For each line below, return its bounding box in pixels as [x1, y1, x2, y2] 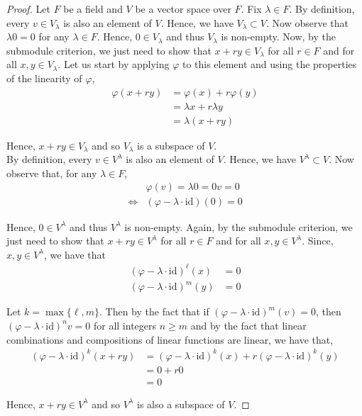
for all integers [93, 317, 157, 332]
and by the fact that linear [190, 317, 307, 332]
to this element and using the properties [182, 57, 357, 72]
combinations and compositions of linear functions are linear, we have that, [6, 332, 334, 347]
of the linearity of [6, 70, 82, 85]
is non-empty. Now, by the [221, 29, 336, 44]
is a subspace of [137, 137, 205, 152]
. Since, [302, 233, 334, 248]
